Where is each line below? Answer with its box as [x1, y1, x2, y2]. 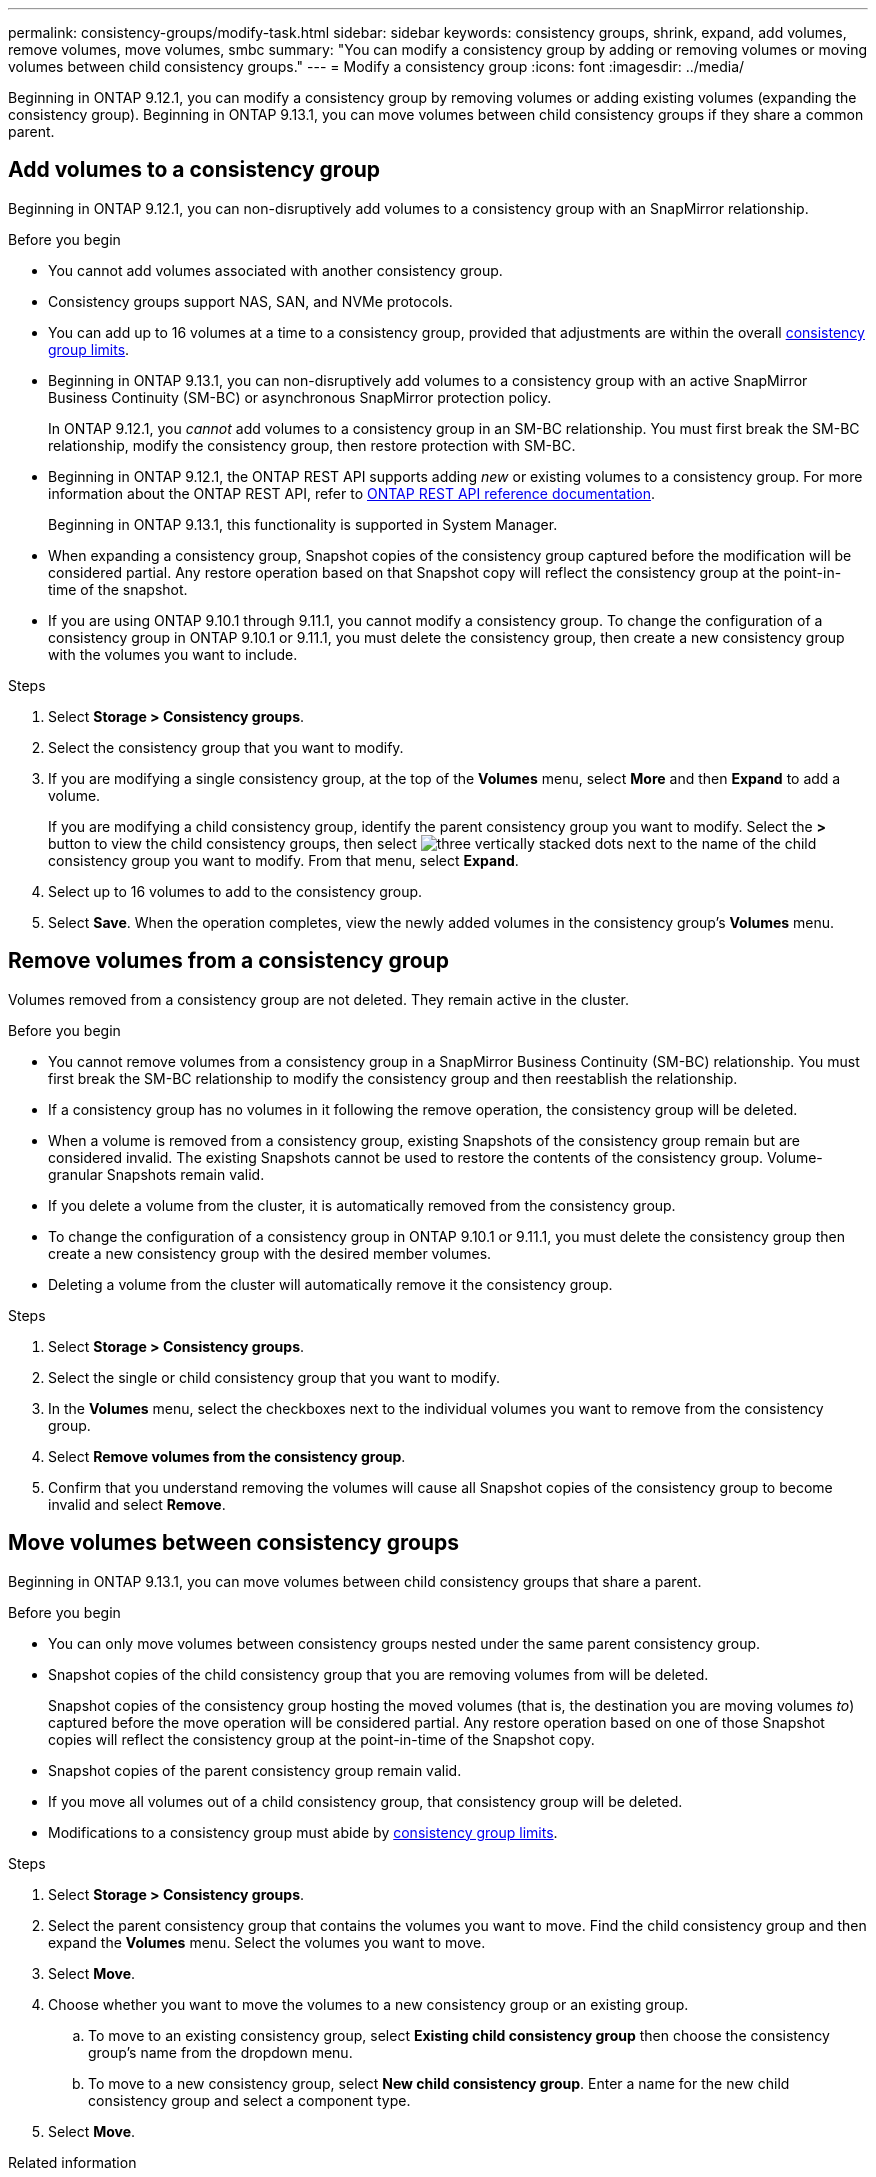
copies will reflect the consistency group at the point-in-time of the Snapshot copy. [48, 1730, 595, 1748]
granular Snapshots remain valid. [48, 1165, 265, 1183]
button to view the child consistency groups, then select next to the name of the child [48, 834, 817, 852]
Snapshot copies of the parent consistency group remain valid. [48, 1761, 462, 1779]
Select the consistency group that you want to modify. [48, 738, 404, 756]
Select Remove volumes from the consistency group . [48, 1447, 406, 1465]
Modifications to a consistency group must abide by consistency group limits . [48, 1823, 558, 1841]
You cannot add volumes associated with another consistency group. [48, 261, 503, 279]
